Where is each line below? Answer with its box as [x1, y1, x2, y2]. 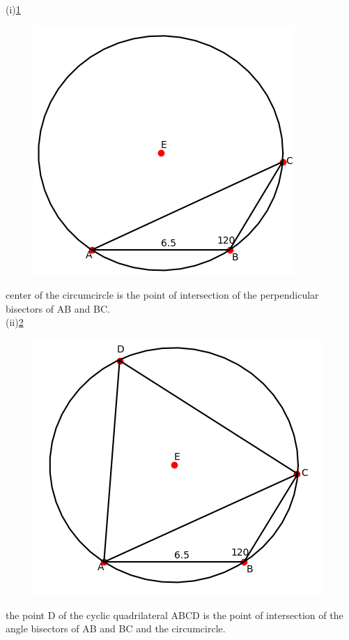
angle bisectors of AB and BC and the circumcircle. [6, 621, 226, 636]
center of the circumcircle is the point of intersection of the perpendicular [6, 288, 319, 302]
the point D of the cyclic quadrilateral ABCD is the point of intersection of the [6, 607, 343, 622]
